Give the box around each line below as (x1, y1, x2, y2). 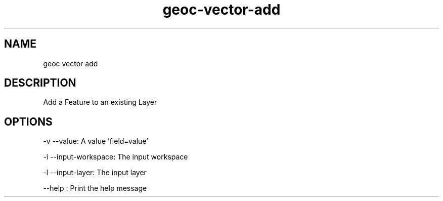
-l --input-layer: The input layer (43, 168, 147, 177)
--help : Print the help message (43, 184, 147, 193)
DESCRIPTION (4, 76, 76, 90)
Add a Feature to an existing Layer (43, 98, 157, 107)
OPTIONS (4, 115, 53, 128)
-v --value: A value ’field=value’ (43, 137, 148, 146)
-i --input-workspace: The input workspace (43, 152, 188, 162)
